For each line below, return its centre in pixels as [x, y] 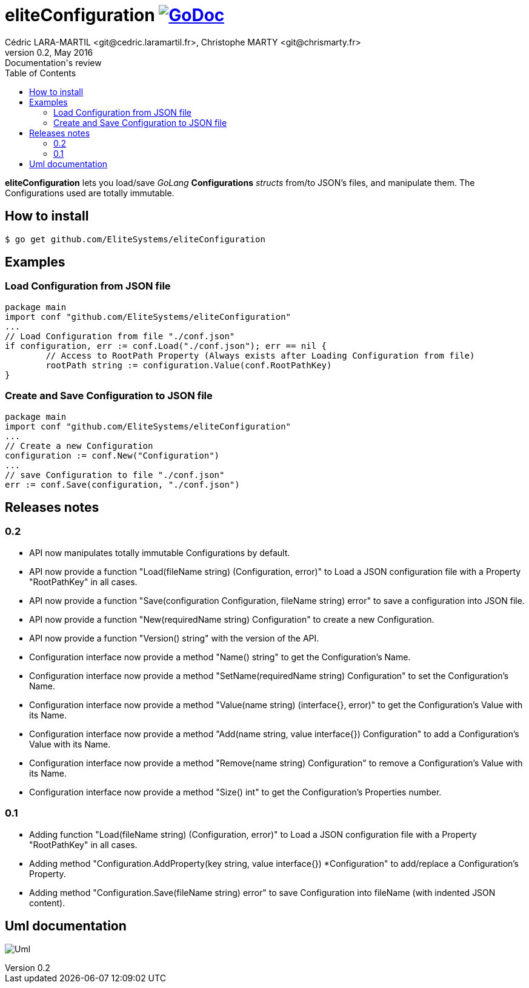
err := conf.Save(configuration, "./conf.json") [122, 484]
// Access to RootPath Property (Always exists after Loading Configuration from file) [260, 355]
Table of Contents [41, 73]
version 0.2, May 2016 [49, 52]
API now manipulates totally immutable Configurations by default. [160, 552]
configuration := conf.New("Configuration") [112, 455]
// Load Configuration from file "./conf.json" [120, 336]
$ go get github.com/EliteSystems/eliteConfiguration [135, 239]
